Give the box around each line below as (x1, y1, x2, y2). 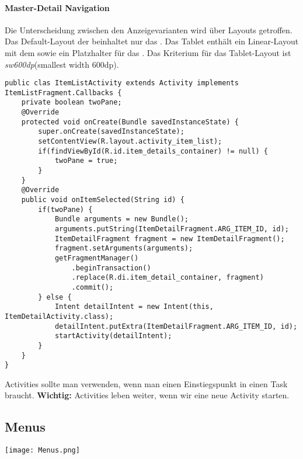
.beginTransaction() (71, 263, 151, 272)
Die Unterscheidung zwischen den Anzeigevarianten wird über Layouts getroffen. (5, 23, 292, 36)
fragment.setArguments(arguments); (54, 244, 193, 253)
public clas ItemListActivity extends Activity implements (5, 79, 239, 88)
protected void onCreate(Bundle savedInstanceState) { (21, 117, 239, 126)
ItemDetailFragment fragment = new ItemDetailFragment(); (54, 234, 285, 243)
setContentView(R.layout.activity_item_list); (38, 137, 222, 146)
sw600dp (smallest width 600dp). (5, 58, 119, 70)
